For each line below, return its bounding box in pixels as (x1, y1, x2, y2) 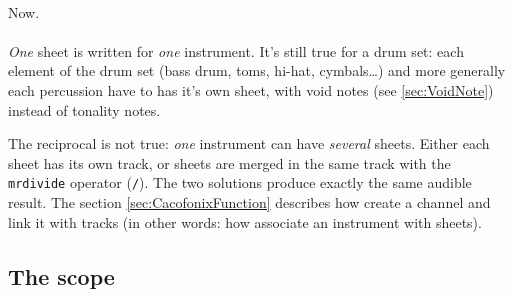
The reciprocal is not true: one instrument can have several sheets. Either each (8, 133, 490, 154)
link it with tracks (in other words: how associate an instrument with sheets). (8, 211, 482, 232)
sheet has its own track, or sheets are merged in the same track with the (8, 152, 451, 173)
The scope (8, 260, 115, 291)
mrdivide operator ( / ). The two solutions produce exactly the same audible (8, 172, 472, 193)
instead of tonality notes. (8, 99, 161, 120)
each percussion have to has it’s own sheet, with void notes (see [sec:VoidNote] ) (8, 79, 494, 100)
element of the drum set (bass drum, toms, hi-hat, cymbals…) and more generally (8, 60, 506, 81)
